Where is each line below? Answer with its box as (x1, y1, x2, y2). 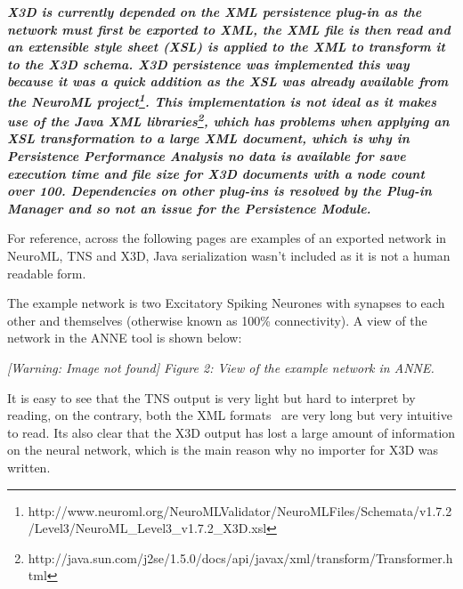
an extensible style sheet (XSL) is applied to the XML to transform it (7, 37, 445, 56)
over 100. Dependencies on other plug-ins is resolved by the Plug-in (7, 182, 432, 200)
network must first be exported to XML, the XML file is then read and (7, 20, 451, 38)
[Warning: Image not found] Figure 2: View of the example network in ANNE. (7, 359, 435, 376)
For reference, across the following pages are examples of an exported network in (7, 229, 447, 247)
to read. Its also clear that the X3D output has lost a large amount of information (7, 423, 456, 441)
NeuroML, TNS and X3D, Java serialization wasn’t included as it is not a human (7, 246, 451, 265)
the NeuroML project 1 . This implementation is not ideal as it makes (7, 89, 437, 110)
